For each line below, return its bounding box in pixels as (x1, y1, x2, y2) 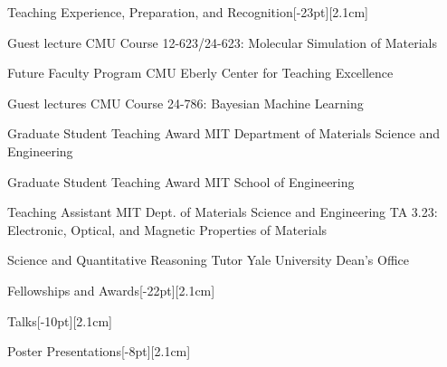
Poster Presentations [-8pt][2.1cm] (7, 342, 191, 361)
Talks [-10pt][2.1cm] (7, 311, 112, 330)
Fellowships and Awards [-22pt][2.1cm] (7, 280, 215, 299)
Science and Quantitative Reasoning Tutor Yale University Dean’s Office (7, 250, 410, 269)
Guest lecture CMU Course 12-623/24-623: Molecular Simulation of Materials (7, 33, 437, 52)
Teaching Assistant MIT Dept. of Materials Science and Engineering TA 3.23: (7, 202, 438, 221)
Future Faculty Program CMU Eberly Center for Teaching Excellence (7, 63, 394, 82)
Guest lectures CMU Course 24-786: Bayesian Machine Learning (7, 93, 364, 112)
